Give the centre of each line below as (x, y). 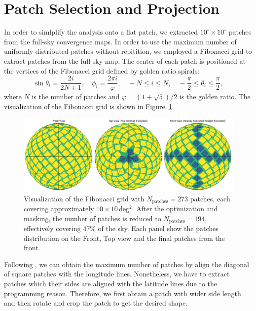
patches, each (210, 198)
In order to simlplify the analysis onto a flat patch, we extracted (101, 32)
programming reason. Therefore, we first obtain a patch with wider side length (123, 293)
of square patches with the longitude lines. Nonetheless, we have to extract (117, 274)
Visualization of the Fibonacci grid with (84, 198)
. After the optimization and (175, 209)
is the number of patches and (76, 97)
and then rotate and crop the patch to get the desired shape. (96, 303)
